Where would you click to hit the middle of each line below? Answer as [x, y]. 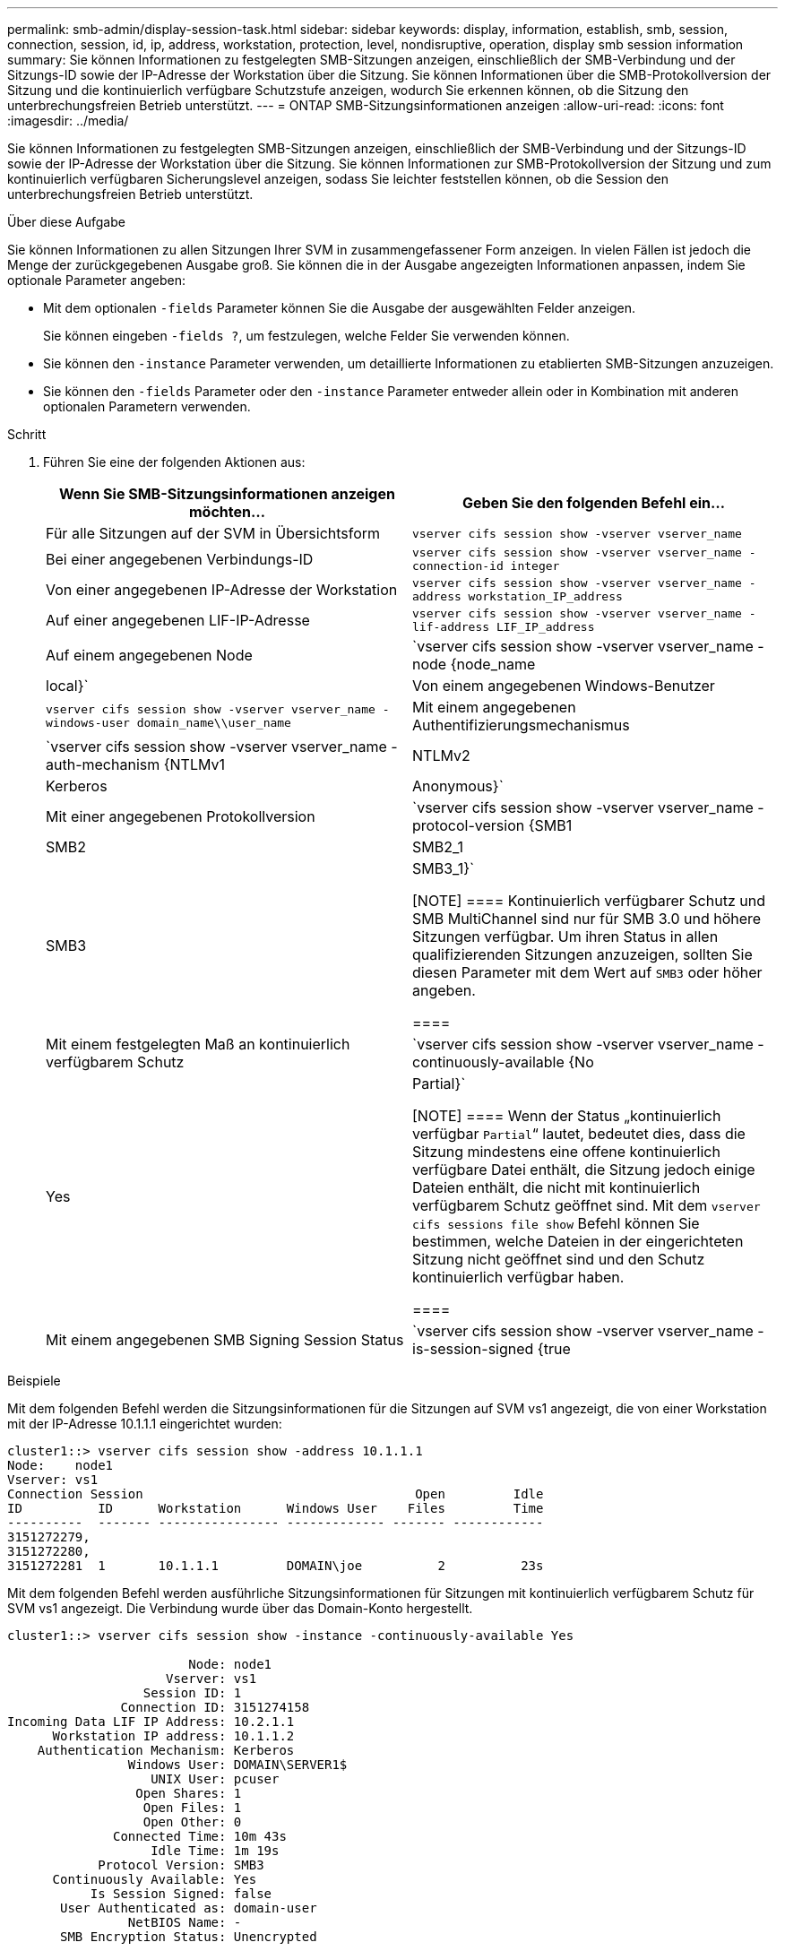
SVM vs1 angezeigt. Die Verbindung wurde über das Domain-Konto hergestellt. [240, 1608]
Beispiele [34, 1381]
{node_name [493, 664]
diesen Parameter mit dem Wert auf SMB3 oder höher [587, 972]
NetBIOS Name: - [185, 1922]
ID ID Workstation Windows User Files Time [276, 1508]
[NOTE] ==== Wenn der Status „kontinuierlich [567, 1116]
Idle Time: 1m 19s [215, 1851]
